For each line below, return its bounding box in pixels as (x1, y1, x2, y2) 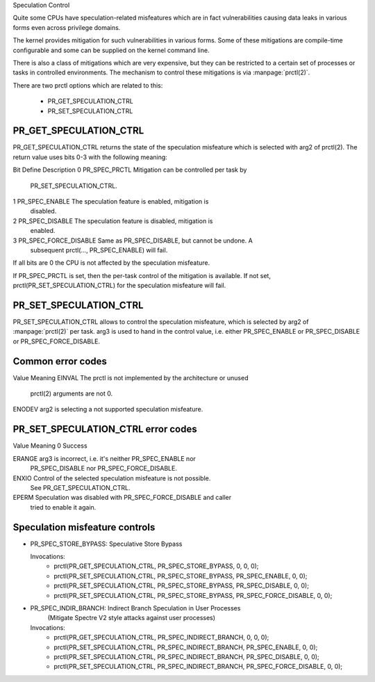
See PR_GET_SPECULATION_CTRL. (30, 483, 131, 492)
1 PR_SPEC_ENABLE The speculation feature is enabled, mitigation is (12, 197, 209, 205)
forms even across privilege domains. (12, 23, 121, 31)
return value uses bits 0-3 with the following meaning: (12, 153, 168, 161)
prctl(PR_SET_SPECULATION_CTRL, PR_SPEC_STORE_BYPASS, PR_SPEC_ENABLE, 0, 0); (53, 571, 308, 580)
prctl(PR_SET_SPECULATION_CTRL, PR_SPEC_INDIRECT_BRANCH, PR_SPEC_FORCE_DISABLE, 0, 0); (53, 663, 343, 671)
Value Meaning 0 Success (12, 441, 87, 450)
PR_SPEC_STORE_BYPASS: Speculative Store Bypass (30, 539, 183, 548)
